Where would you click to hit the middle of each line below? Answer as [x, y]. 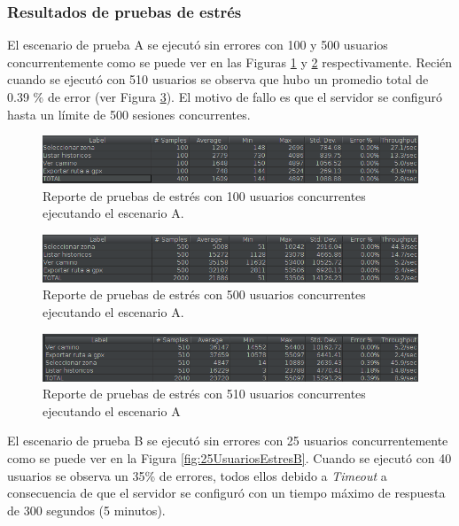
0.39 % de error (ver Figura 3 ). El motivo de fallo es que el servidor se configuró [225, 97]
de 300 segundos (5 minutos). [86, 510]
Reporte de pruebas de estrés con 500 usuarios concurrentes [204, 294]
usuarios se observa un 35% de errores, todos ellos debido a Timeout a [197, 475]
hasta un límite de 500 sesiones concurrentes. [129, 114]
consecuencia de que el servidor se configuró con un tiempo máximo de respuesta [226, 493]
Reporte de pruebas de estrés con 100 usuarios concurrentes [204, 195]
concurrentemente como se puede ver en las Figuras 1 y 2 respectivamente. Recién [230, 62]
